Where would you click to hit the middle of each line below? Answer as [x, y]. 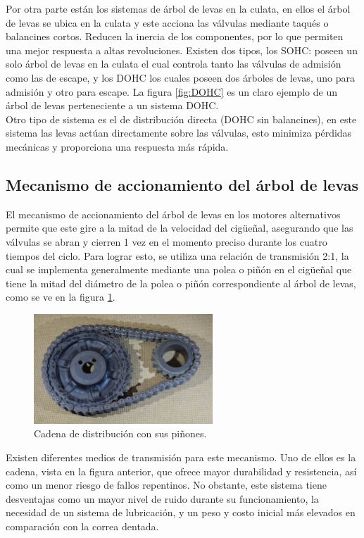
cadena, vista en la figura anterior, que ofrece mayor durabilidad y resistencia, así [181, 471]
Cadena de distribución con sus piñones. [120, 433]
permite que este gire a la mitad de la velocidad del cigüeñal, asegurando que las [180, 228]
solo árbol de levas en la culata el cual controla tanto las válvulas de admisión [174, 64]
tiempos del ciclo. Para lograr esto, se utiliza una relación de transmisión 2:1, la [177, 255]
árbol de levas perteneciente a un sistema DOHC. [112, 105]
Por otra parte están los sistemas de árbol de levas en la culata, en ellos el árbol [178, 8]
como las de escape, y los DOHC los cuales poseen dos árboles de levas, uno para [180, 77]
